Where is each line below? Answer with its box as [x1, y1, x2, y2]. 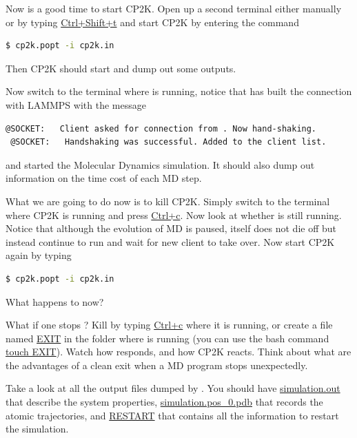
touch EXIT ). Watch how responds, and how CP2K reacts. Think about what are [6, 344, 351, 359]
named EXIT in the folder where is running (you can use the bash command [6, 331, 329, 345]
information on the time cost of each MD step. [6, 171, 202, 185]
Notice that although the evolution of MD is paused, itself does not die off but [6, 221, 337, 236]
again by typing [6, 248, 72, 262]
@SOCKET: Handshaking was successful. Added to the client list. [10, 137, 327, 147]
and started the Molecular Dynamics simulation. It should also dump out [6, 157, 315, 171]
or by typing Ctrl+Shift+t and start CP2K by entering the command [6, 14, 299, 29]
